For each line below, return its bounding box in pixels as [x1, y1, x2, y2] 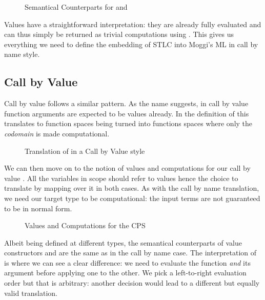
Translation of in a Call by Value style [25, 145, 145, 156]
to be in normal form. [4, 203, 72, 213]
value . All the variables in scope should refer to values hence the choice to [4, 172, 238, 183]
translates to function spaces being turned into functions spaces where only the [4, 118, 253, 129]
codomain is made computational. [4, 128, 110, 138]
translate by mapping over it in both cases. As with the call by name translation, [4, 183, 259, 193]
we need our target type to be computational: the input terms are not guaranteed [4, 192, 260, 203]
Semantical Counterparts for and [25, 2, 128, 12]
